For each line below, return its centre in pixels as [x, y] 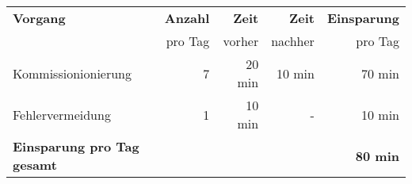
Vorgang [39, 18]
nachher [293, 41]
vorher [241, 41]
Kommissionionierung [72, 73]
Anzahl [187, 18]
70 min [380, 73]
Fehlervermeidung [62, 114]
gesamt [35, 165]
